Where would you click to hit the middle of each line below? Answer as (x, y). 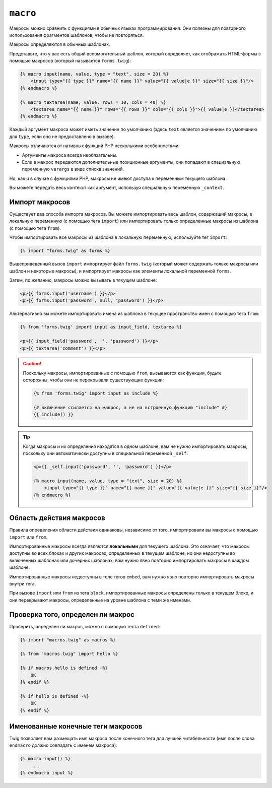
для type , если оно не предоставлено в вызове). (62, 137)
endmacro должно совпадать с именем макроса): (63, 745)
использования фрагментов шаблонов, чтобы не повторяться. (77, 35)
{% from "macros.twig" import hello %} (69, 654)
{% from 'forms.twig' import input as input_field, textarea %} (101, 327)
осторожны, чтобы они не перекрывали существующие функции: (93, 380)
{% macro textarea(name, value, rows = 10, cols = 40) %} (93, 102)
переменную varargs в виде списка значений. (73, 169)
